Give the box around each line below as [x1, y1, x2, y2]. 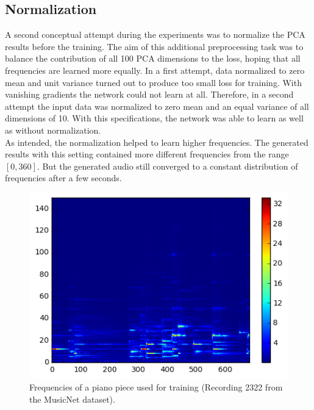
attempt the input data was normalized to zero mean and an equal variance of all [5, 99, 309, 112]
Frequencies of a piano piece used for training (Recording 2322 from [29, 380, 283, 393]
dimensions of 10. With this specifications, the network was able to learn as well [5, 112, 304, 124]
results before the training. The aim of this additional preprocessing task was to [5, 40, 304, 52]
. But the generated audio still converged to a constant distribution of [37, 159, 298, 172]
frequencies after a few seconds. [5, 171, 122, 184]
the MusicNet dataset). [29, 392, 115, 405]
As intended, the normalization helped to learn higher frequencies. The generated [5, 135, 309, 148]
